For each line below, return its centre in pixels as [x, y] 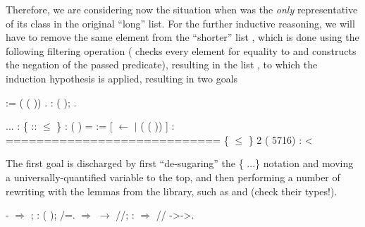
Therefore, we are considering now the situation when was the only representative [182, 9]
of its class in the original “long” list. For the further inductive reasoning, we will [180, 23]
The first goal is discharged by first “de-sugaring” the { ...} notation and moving [180, 163]
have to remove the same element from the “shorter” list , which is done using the [182, 37]
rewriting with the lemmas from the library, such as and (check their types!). [172, 191]
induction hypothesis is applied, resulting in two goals [122, 78]
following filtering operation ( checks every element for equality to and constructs [181, 50]
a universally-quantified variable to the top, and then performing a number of [173, 177]
